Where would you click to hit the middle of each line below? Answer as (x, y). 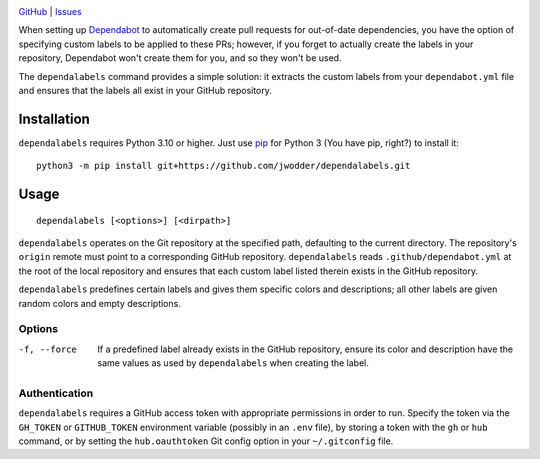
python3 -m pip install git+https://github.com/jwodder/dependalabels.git (223, 166)
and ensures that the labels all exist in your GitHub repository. (145, 90)
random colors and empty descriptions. (100, 303)
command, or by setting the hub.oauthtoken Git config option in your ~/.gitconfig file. (206, 441)
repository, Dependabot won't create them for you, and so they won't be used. (180, 58)
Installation (54, 118)
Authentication (56, 393)
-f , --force (47, 349)
